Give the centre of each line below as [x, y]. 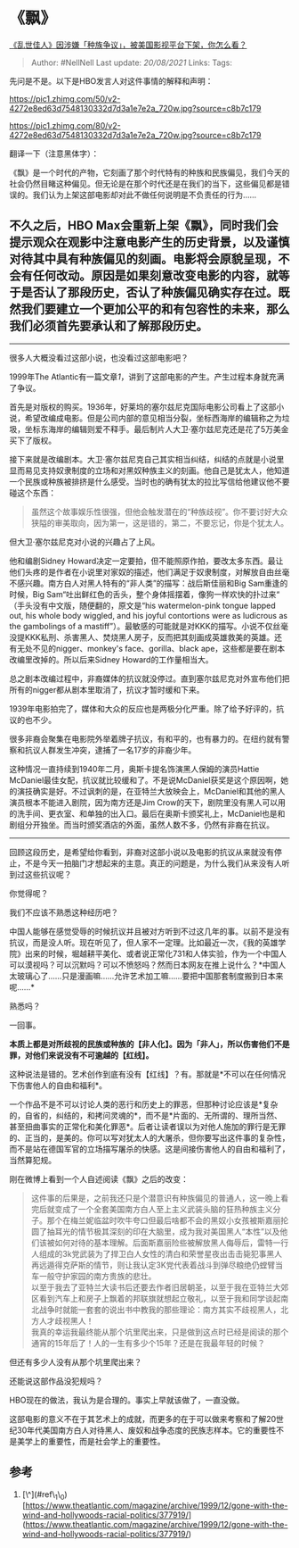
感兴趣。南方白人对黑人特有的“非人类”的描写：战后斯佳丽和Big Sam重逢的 [152, 583]
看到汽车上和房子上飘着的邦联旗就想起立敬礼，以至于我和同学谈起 [160, 1298]
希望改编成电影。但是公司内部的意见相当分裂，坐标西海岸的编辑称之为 [153, 418]
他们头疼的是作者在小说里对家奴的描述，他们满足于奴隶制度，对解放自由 [141, 571]
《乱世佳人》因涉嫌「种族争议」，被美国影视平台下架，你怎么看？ [128, 45]
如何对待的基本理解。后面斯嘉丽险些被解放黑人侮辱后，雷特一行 [172, 1243]
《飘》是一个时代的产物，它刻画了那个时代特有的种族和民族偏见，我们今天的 [149, 172]
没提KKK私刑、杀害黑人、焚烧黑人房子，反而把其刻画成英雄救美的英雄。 [142, 637]
